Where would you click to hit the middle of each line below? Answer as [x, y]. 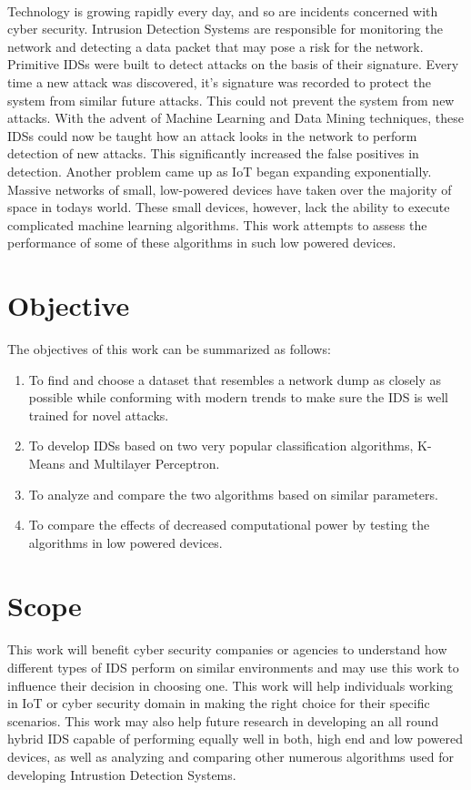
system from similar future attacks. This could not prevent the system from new [231, 100]
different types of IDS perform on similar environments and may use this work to [233, 667]
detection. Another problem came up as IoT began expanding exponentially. [220, 171]
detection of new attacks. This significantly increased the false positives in [213, 153]
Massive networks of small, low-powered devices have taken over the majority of [230, 189]
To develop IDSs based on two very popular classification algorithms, [221, 446]
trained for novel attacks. [99, 415]
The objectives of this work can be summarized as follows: [169, 349]
